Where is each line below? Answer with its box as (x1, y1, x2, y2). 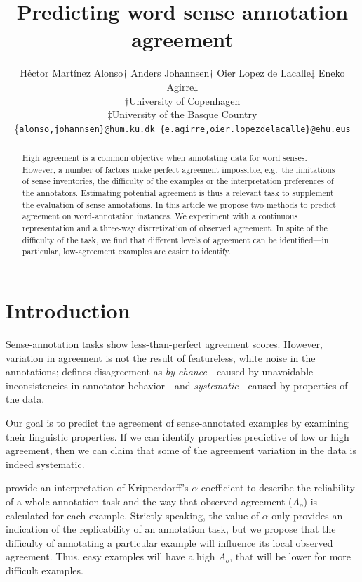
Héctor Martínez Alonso (20, 65, 123, 80)
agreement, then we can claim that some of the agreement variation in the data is (6, 443, 356, 458)
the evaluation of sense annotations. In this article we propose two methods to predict (22, 198, 336, 210)
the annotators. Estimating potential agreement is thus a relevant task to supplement (22, 187, 334, 199)
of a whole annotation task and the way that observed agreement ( (6, 493, 293, 508)
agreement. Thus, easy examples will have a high (6, 549, 215, 564)
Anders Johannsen (130, 65, 210, 80)
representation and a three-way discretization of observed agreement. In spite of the (22, 222, 328, 234)
